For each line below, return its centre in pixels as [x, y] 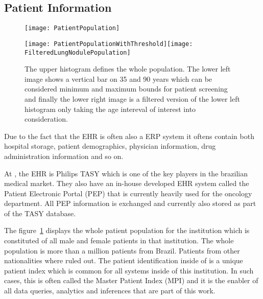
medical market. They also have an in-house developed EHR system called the [127, 183]
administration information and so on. [64, 156]
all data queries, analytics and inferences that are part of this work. [110, 291]
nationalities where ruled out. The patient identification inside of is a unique [124, 260]
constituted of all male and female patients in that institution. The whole [119, 240]
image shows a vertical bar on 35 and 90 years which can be [118, 78]
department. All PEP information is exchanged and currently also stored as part [130, 203]
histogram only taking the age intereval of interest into [110, 109]
